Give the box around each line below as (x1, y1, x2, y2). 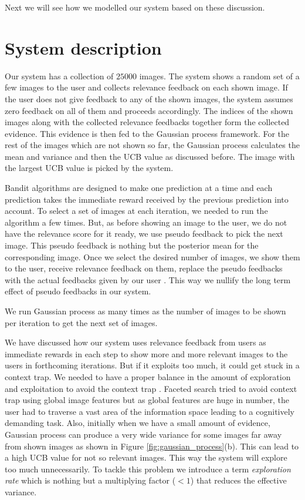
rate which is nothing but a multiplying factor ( (5, 474, 176, 486)
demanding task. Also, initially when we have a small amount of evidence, (5, 417, 270, 429)
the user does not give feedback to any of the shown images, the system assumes (5, 92, 293, 105)
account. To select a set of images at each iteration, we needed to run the (5, 204, 268, 217)
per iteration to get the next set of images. (5, 316, 158, 328)
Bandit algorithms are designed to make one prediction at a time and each (5, 182, 273, 194)
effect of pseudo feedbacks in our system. (5, 285, 151, 297)
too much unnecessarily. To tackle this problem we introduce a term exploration (5, 462, 291, 475)
